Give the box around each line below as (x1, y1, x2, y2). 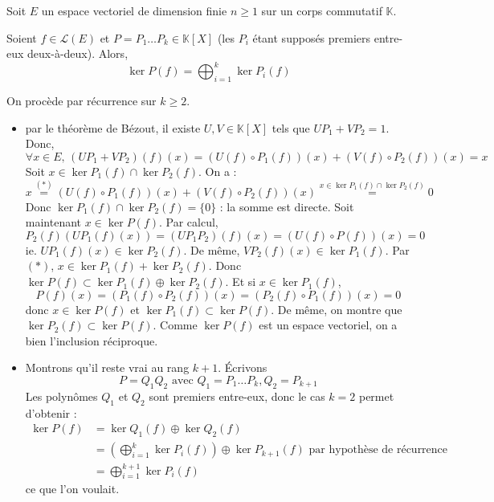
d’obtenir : (25, 404, 77, 421)
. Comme (153, 316, 198, 333)
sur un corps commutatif (261, 2, 382, 18)
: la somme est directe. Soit (219, 198, 354, 214)
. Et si (225, 273, 256, 290)
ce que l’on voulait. (25, 480, 120, 497)
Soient (6, 29, 37, 46)
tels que (271, 119, 310, 136)
